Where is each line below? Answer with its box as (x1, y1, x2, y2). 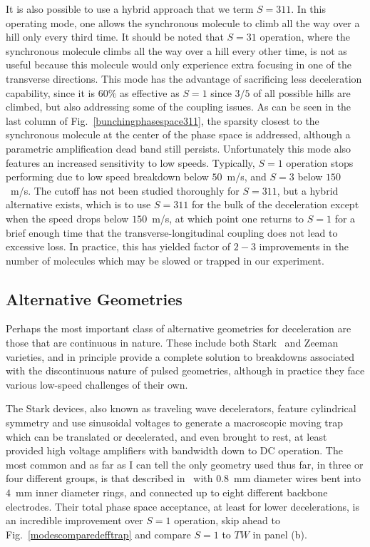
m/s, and (227, 169, 267, 184)
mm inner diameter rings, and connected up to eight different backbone (15, 485, 328, 500)
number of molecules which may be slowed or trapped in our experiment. (6, 252, 324, 267)
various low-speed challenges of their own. (6, 377, 188, 392)
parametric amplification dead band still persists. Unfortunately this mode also (6, 140, 351, 155)
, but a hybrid (277, 183, 339, 198)
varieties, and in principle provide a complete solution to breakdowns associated (6, 349, 354, 364)
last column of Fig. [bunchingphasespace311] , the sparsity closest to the (6, 113, 319, 128)
